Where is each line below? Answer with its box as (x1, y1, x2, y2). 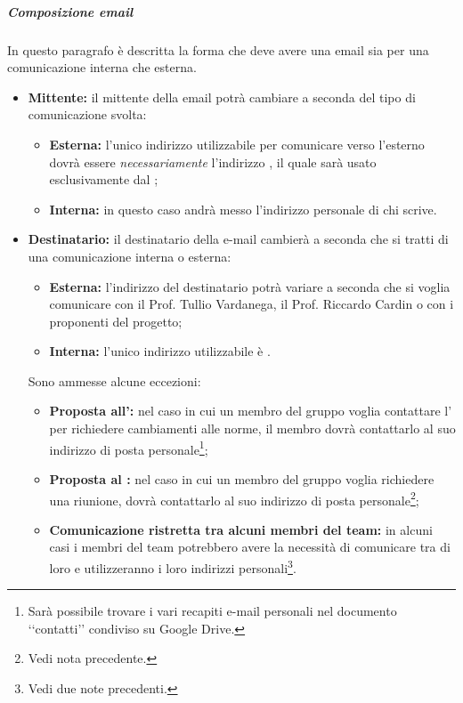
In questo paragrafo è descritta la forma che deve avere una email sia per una (7, 40, 429, 59)
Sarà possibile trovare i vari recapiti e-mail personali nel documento (28, 602, 397, 620)
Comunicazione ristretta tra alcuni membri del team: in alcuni (49, 520, 433, 538)
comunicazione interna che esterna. (7, 58, 197, 77)
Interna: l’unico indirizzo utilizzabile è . (49, 342, 271, 360)
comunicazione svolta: (28, 105, 147, 124)
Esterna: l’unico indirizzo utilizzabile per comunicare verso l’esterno (49, 134, 425, 153)
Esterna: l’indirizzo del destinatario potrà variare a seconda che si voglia (49, 277, 451, 295)
